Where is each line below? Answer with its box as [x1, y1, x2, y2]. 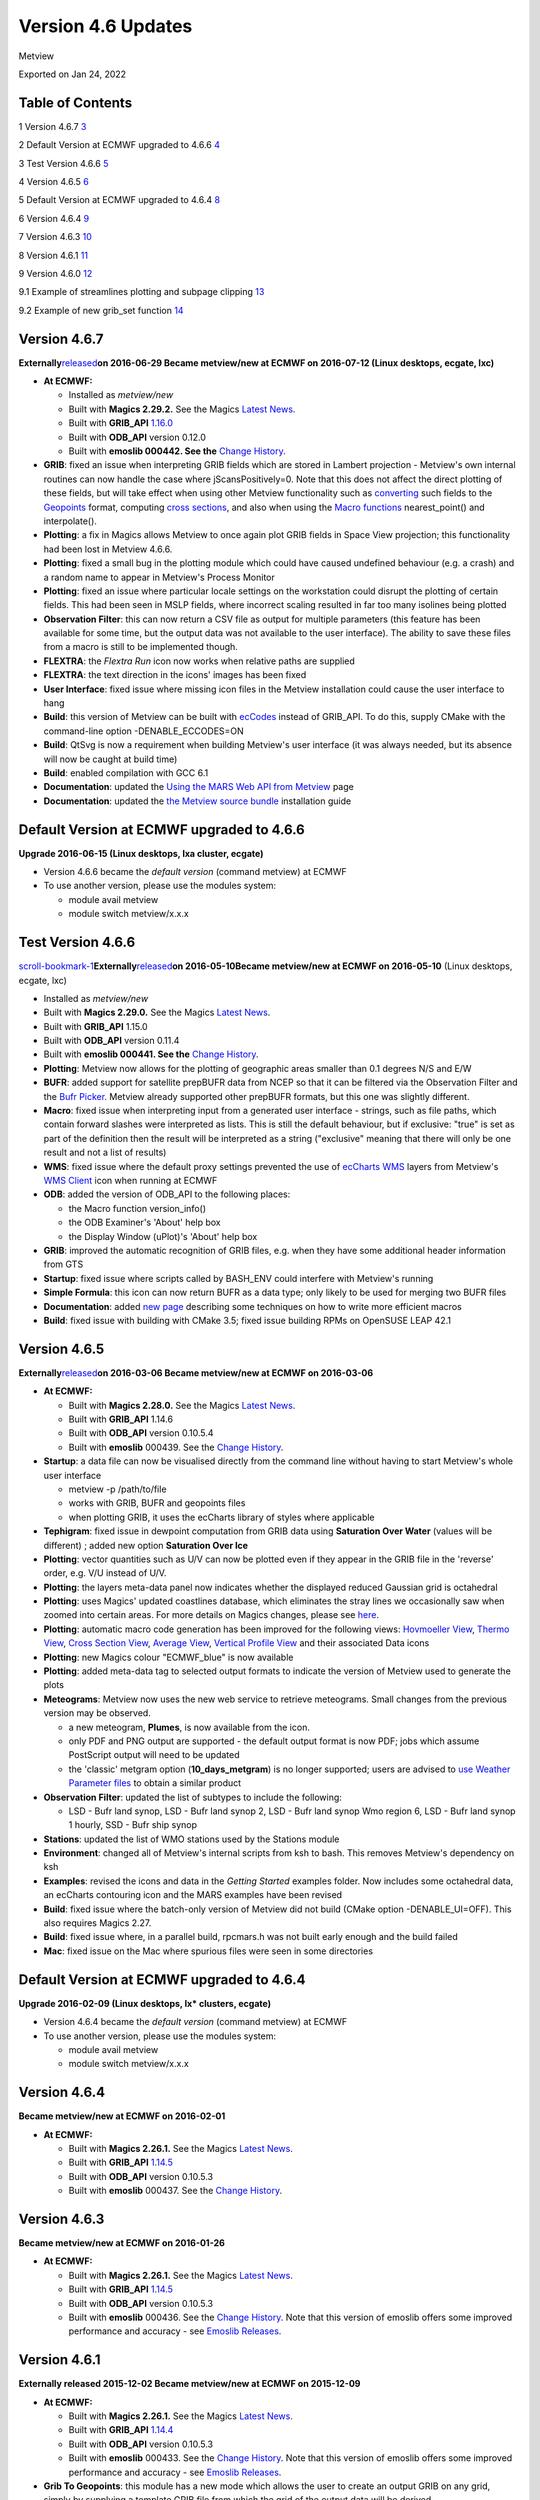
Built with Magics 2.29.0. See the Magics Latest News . [43, 1006, 271, 1019]
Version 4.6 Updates [18, 15, 193, 37]
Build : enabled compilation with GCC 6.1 [43, 766, 209, 779]
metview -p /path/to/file [68, 1483, 167, 1495]
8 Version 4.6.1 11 [18, 249, 89, 261]
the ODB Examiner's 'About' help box [68, 1216, 222, 1229]
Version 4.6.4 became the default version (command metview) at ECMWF [43, 2016, 348, 2028]
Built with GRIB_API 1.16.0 [68, 417, 174, 429]
